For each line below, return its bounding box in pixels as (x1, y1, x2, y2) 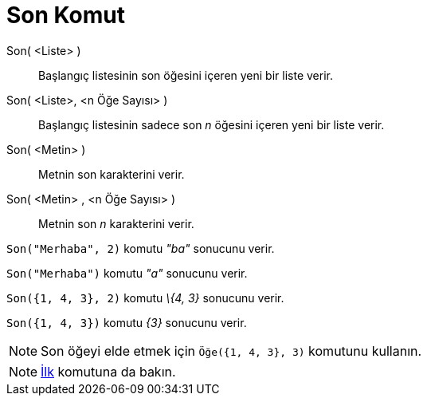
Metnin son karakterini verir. (38, 167, 185, 181)
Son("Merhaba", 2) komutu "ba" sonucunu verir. (6, 241, 275, 255)
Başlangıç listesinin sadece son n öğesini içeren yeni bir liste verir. (38, 117, 385, 132)
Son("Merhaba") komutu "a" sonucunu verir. (6, 266, 248, 280)
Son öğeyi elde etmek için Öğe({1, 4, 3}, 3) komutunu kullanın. (41, 342, 422, 359)
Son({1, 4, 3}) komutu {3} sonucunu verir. (6, 315, 247, 329)
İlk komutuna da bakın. (41, 363, 176, 380)
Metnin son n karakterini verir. (38, 216, 194, 231)
